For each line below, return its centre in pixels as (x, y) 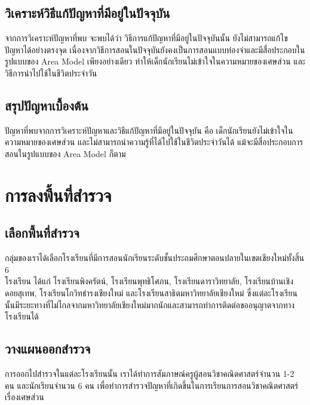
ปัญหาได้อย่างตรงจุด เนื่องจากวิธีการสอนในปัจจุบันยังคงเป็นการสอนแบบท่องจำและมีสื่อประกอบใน (155, 49)
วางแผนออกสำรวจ (48, 349)
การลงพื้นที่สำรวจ (58, 194)
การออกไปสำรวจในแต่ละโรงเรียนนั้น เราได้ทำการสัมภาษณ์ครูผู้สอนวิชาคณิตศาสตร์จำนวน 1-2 (150, 373)
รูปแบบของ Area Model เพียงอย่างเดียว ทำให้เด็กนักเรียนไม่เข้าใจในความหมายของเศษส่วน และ (155, 61)
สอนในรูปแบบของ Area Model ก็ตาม (65, 153)
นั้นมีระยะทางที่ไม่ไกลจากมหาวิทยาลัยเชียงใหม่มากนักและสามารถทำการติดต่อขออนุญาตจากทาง (150, 304)
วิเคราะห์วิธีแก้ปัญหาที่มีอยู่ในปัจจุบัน (88, 13)
